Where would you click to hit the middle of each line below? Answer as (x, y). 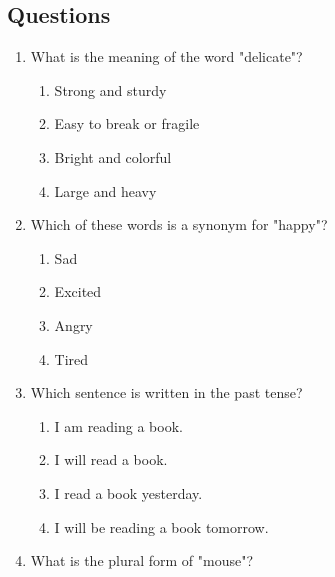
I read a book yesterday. (128, 492)
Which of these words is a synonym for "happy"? (179, 224)
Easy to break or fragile (127, 123)
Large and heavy (105, 190)
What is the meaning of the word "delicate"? (166, 56)
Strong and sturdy (110, 89)
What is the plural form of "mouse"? (142, 560)
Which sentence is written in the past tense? (166, 392)
